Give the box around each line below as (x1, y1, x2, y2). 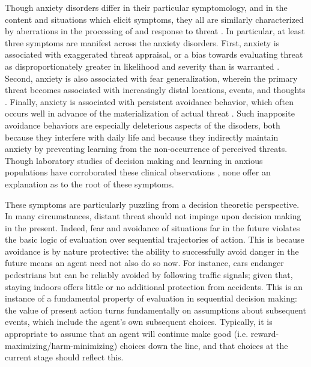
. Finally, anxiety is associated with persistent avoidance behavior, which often (5, 95, 294, 108)
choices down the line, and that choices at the (119, 339, 288, 351)
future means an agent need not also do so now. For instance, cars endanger (5, 256, 284, 269)
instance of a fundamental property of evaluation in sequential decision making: (5, 292, 297, 305)
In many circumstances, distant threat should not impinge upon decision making (5, 210, 301, 222)
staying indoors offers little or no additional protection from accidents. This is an (5, 280, 303, 293)
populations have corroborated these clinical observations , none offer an (5, 166, 271, 178)
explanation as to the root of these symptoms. (5, 177, 174, 190)
